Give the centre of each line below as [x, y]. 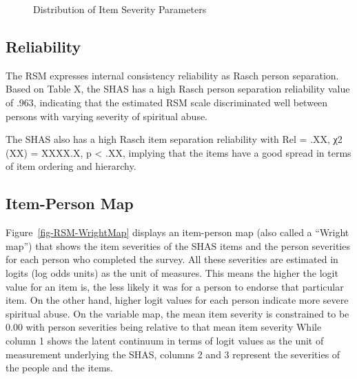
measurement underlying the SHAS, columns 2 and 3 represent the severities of [173, 354]
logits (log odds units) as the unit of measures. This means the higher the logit [172, 272]
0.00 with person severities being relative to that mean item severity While [164, 327]
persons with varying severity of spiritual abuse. [107, 116]
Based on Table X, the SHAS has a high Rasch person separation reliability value [178, 89]
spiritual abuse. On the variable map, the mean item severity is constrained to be [177, 313]
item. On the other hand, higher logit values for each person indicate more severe [177, 300]
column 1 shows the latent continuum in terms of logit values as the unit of [165, 340]
